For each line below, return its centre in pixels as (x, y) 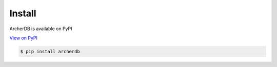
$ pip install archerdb (50, 51)
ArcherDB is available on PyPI (41, 29)
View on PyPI (24, 38)
